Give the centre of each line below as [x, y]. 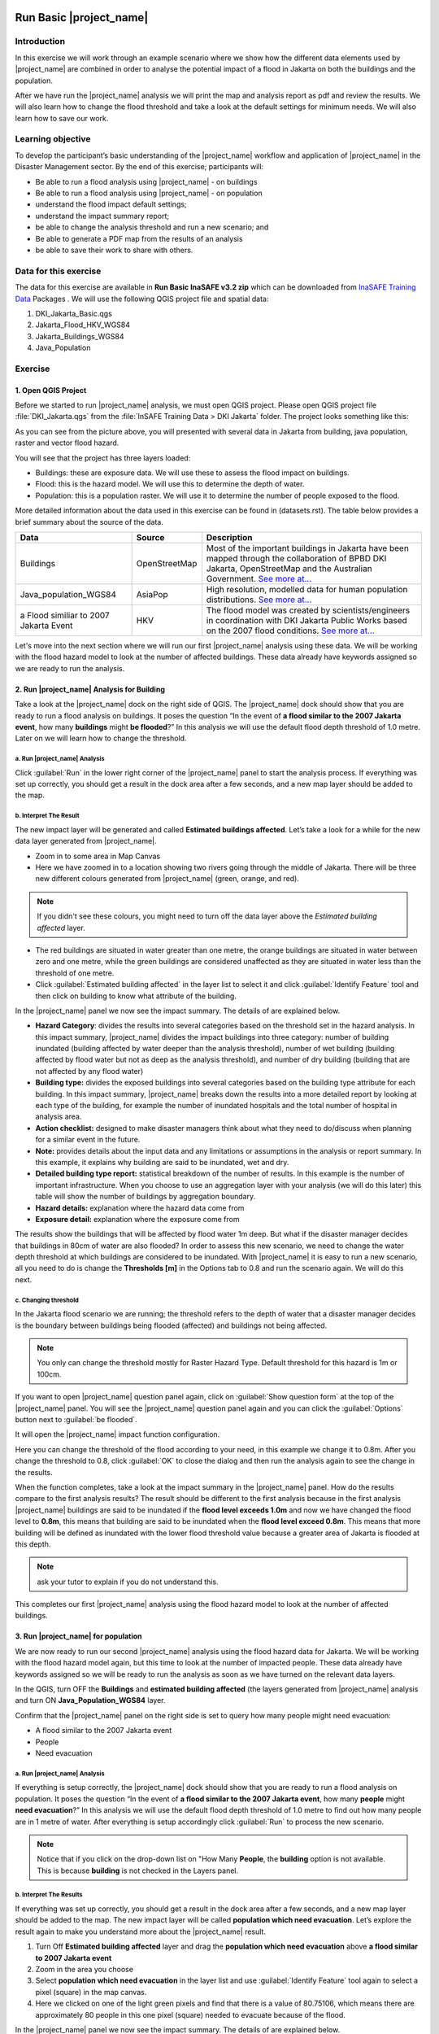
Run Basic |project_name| [82, 17]
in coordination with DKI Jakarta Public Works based [307, 620]
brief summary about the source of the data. [89, 522]
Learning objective [53, 139]
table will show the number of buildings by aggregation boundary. [146, 1197]
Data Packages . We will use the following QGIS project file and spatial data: [142, 299]
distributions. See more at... [259, 600]
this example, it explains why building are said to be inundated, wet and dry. [162, 1162]
